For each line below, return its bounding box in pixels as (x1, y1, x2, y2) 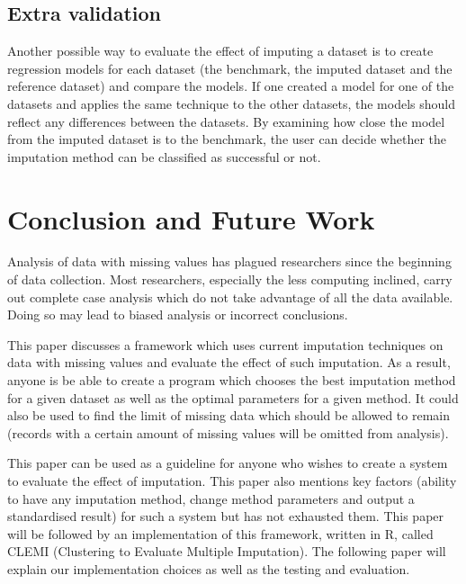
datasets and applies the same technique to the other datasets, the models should (7, 94, 456, 112)
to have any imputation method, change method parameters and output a (7, 489, 415, 508)
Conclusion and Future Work (7, 200, 375, 237)
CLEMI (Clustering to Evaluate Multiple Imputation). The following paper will (7, 542, 446, 561)
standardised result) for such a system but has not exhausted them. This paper (7, 507, 444, 526)
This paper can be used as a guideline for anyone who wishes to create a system (7, 454, 448, 472)
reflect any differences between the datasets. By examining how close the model (7, 112, 445, 130)
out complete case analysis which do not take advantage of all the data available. (7, 287, 453, 306)
